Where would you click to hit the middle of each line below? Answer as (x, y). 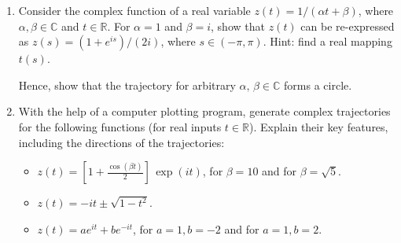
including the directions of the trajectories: (121, 142)
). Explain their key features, (318, 126)
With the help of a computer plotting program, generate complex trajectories (204, 111)
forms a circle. (318, 85)
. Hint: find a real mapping (327, 41)
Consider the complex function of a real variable (134, 10)
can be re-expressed (348, 26)
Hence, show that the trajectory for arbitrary (127, 85)
